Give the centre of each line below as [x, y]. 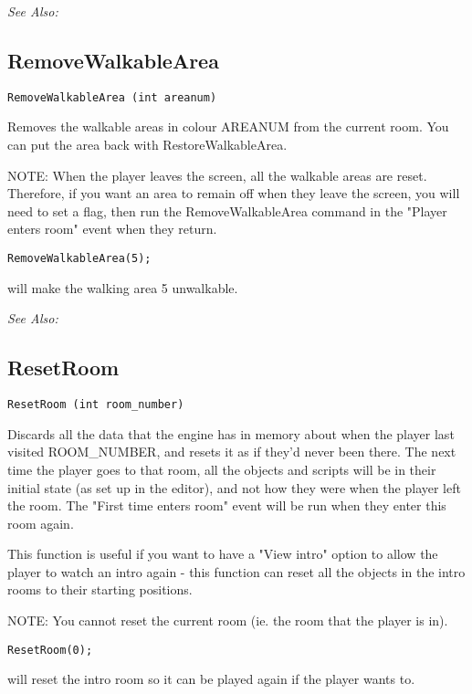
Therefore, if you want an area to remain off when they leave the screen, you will [234, 193]
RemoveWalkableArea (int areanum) [112, 97]
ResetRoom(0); [50, 650]
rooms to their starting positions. [100, 589]
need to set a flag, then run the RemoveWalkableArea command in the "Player [227, 210]
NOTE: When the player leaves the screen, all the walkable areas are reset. [217, 175]
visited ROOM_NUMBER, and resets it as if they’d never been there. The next [232, 452]
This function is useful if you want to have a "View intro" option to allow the [223, 554]
